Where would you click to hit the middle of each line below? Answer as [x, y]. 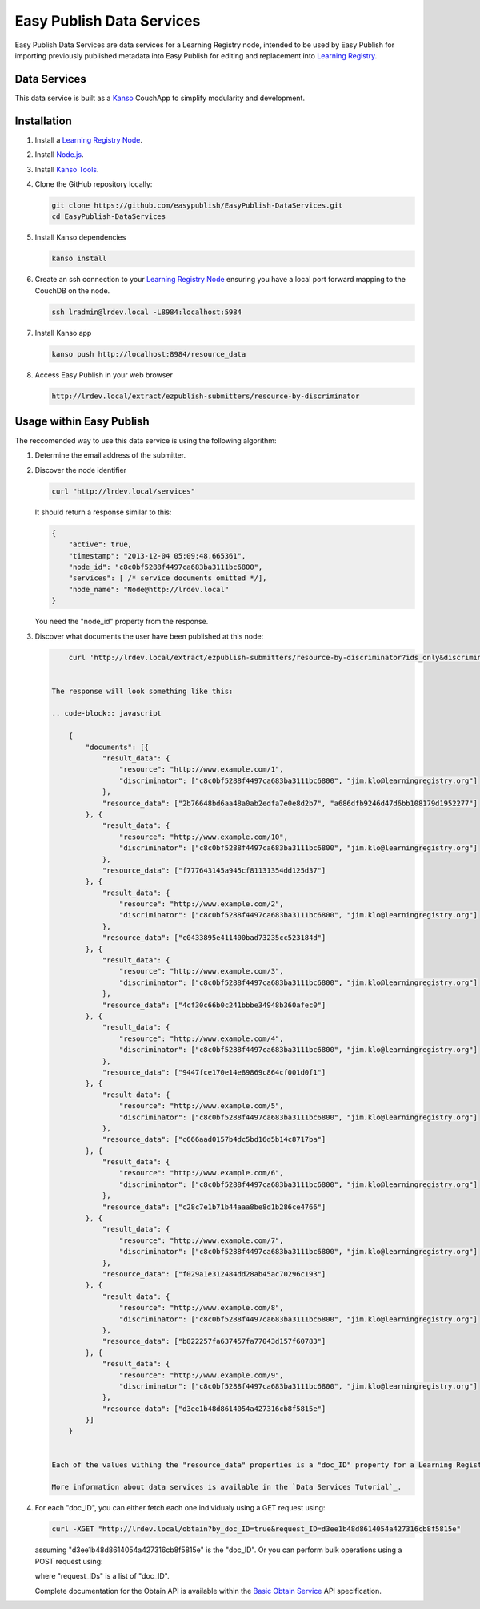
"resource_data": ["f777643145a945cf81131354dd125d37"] [214, 870]
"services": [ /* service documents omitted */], [168, 578]
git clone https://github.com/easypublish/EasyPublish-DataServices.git [197, 205]
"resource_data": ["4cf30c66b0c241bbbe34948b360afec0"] [214, 1005]
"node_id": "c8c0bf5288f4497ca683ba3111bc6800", [166, 567]
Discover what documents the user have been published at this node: [149, 636]
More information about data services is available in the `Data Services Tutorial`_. [227, 1487]
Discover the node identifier [81, 470]
